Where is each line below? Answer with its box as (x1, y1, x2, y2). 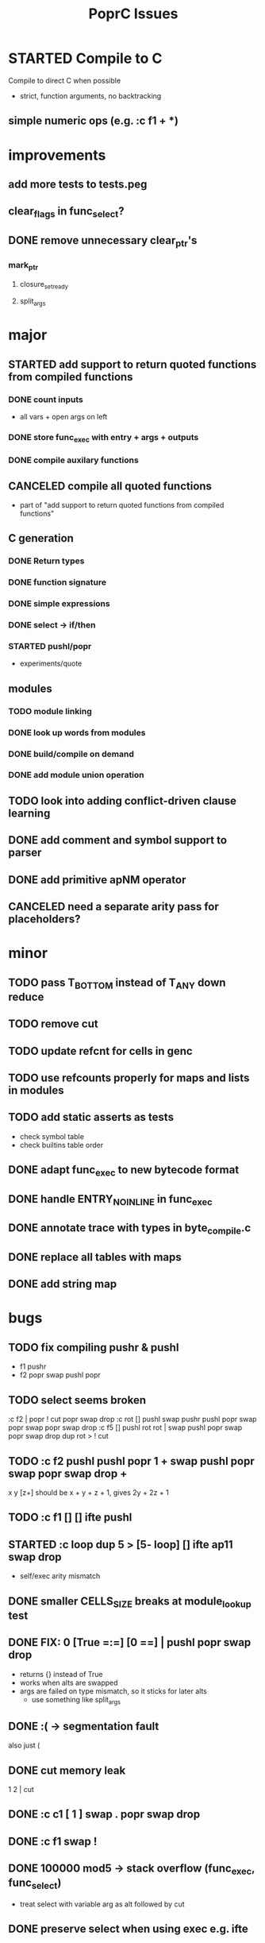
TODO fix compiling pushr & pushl (8, 1340, 179, 1354)
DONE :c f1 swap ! (8, 1834, 98, 1848)
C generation (8, 531, 74, 545)
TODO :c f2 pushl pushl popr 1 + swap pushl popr (8, 1454, 255, 1468)
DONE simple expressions (8, 598, 110, 609)
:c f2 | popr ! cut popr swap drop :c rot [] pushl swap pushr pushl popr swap (8, 1415, 257, 1424)
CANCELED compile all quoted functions (8, 479, 213, 493)
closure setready (19, 279, 69, 291)
